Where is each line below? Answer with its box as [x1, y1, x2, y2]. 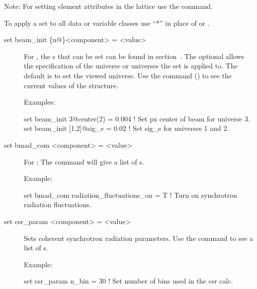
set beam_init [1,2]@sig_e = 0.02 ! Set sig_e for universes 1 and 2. [24, 123, 229, 133]
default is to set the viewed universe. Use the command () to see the [24, 70, 232, 80]
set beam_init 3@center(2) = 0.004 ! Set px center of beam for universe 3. [24, 113, 250, 123]
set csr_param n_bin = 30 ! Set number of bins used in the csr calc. [24, 276, 233, 286]
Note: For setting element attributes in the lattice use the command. [4, 1, 213, 11]
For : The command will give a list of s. [24, 156, 144, 167]
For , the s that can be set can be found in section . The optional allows [24, 51, 245, 61]
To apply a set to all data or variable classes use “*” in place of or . [4, 17, 210, 28]
